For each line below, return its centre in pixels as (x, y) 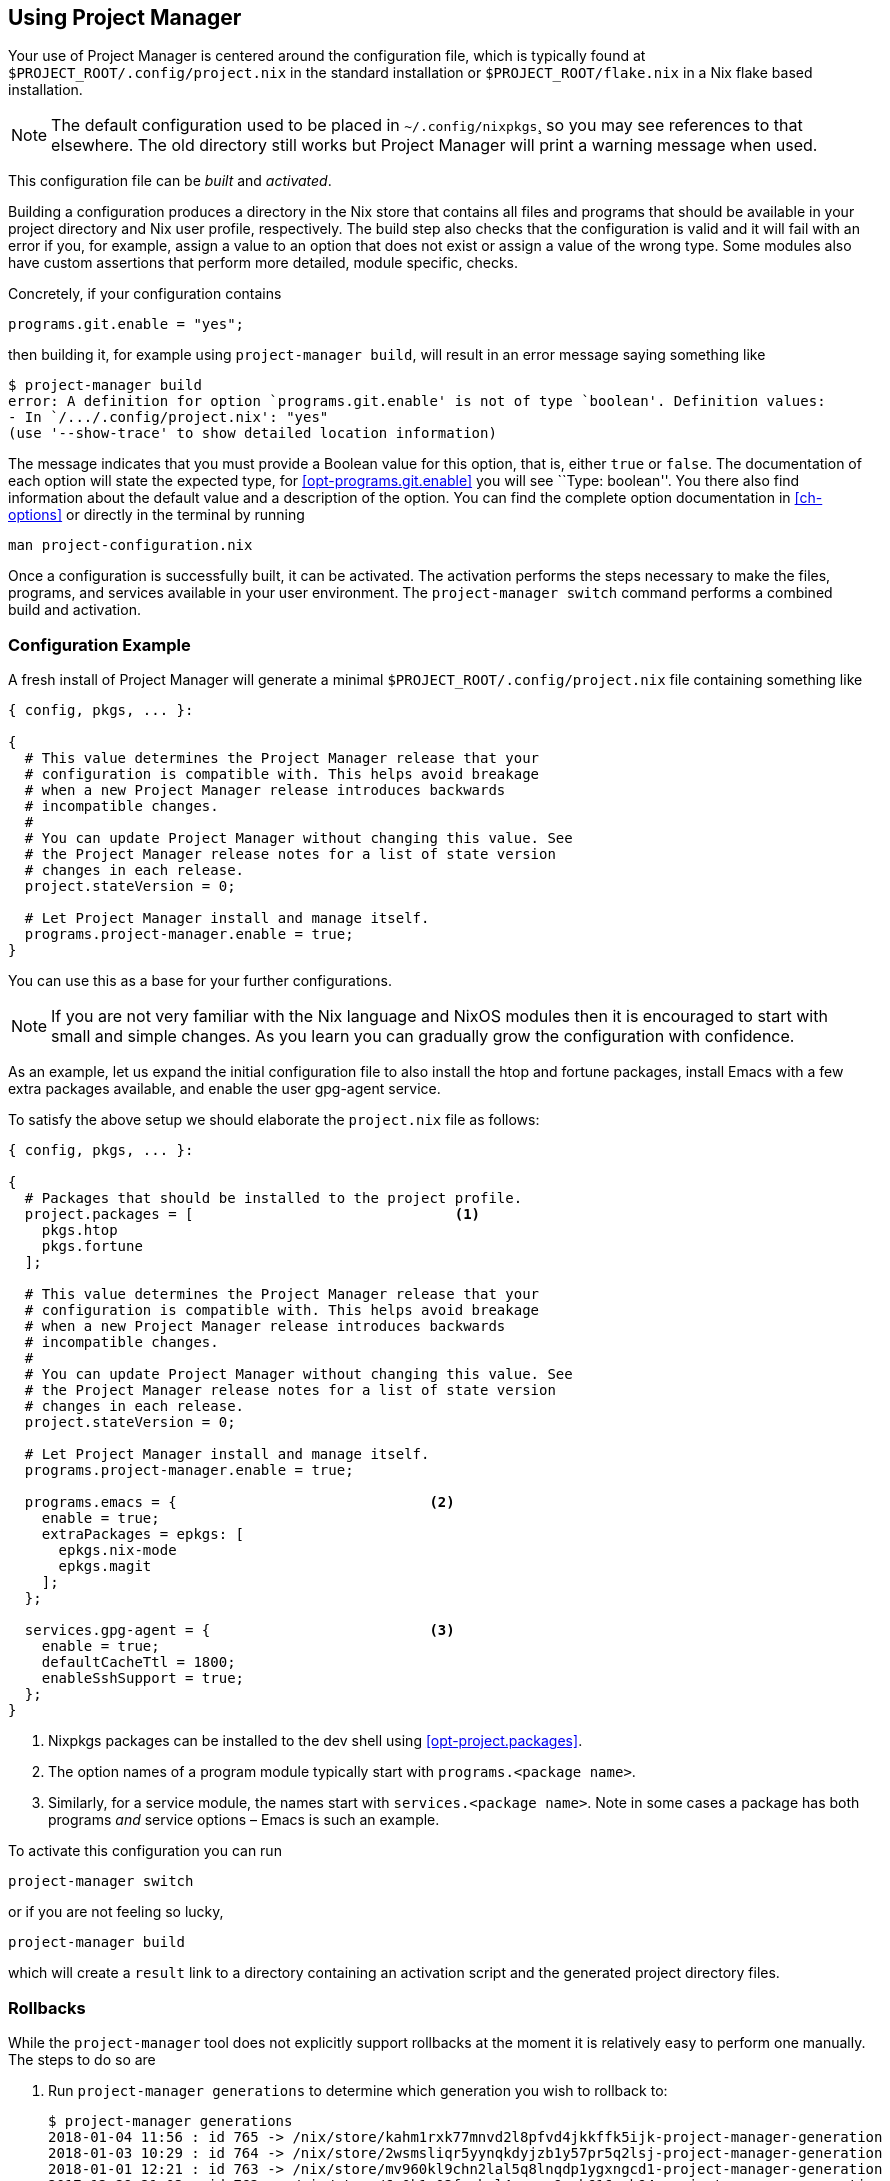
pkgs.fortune (92, 1246)
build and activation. (74, 610)
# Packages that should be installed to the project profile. (273, 1198)
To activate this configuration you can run (145, 1851)
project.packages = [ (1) (252, 1214)
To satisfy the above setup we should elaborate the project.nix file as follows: (274, 1120)
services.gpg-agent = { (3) (239, 1630)
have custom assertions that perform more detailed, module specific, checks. (263, 263)
